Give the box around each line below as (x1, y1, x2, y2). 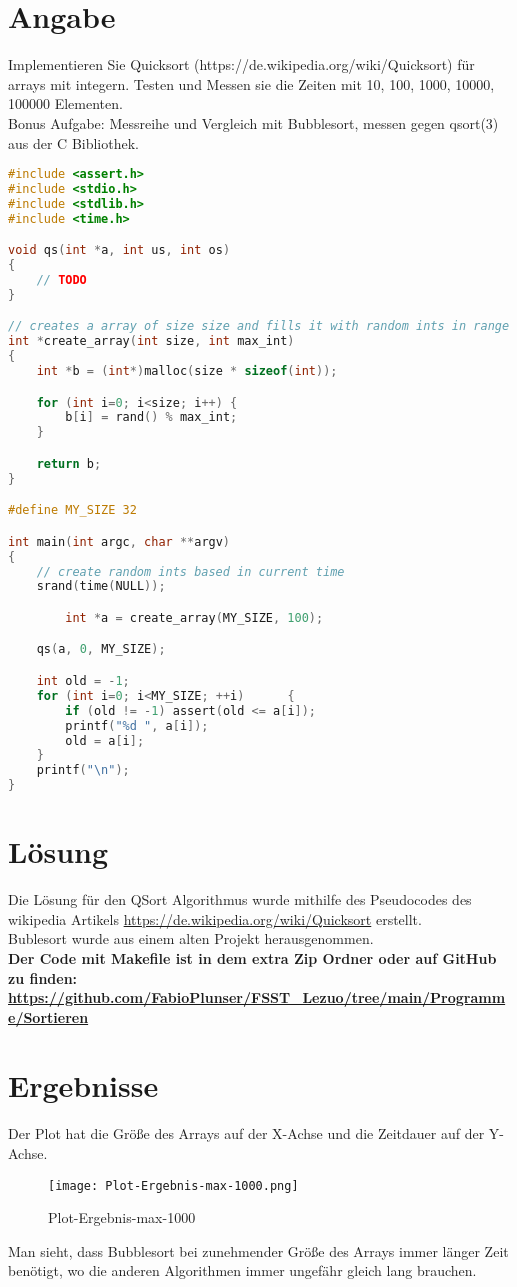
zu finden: (8, 967, 78, 988)
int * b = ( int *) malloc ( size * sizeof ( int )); (36, 364, 338, 379)
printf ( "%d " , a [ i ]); (65, 718, 209, 733)
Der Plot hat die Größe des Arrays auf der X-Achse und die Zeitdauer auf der (8, 1123, 485, 1144)
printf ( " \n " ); (36, 763, 130, 778)
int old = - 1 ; (36, 674, 130, 688)
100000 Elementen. (8, 93, 123, 114)
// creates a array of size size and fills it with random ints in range (8, 319, 510, 334)
